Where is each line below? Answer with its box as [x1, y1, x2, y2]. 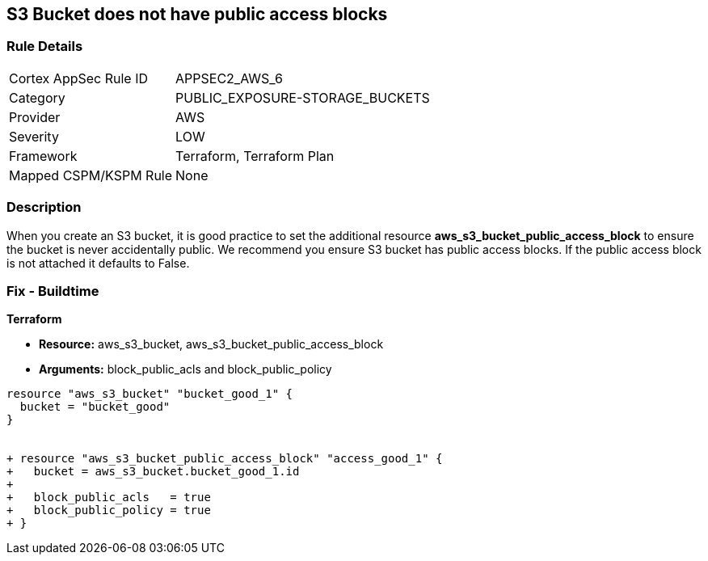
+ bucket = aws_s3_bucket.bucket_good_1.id [6, 465, 300, 479]
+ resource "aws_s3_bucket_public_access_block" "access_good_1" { [6, 452, 443, 466]
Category [9, 89, 65, 106]
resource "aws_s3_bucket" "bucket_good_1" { [6, 387, 293, 401]
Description [6, 199, 82, 216]
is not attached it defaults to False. [6, 255, 190, 270]
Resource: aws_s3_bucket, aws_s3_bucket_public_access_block [39, 337, 384, 352]
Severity [9, 128, 59, 145]
